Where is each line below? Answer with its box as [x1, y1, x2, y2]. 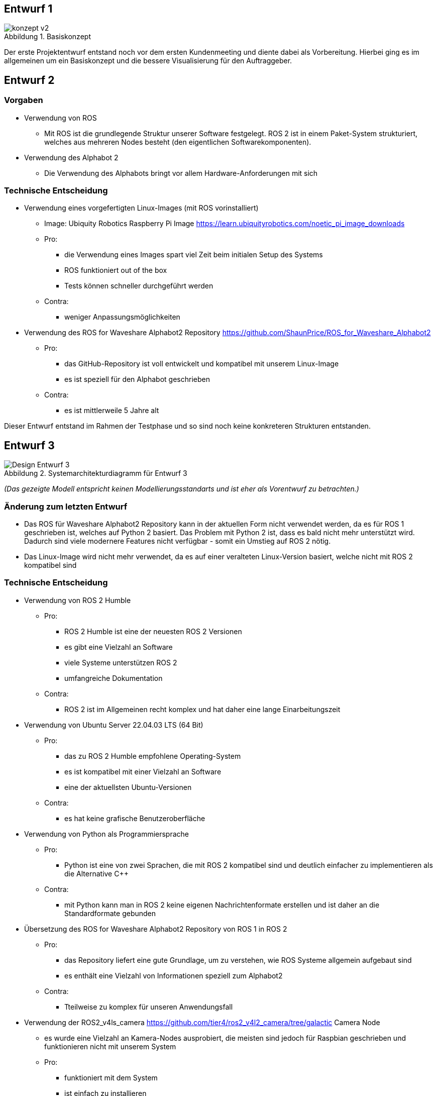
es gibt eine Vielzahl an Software [64, 642, 173, 651]
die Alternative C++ [64, 869, 129, 878]
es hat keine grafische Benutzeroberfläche [64, 814, 205, 823]
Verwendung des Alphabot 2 [24, 153, 119, 162]
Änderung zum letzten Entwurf [4, 501, 128, 512]
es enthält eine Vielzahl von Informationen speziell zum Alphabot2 [64, 971, 283, 980]
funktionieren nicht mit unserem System [44, 1042, 176, 1051]
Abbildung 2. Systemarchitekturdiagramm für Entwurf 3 [4, 469, 187, 478]
